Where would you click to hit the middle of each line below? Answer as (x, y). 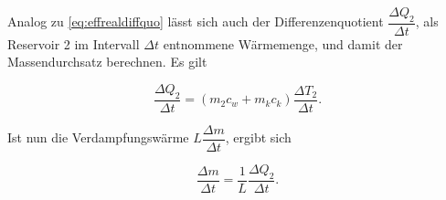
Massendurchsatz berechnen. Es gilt (107, 62)
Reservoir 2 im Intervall (74, 43)
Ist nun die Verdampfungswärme (98, 137)
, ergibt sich (258, 137)
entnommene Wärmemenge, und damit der (283, 43)
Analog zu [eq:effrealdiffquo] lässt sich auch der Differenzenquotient (196, 21)
